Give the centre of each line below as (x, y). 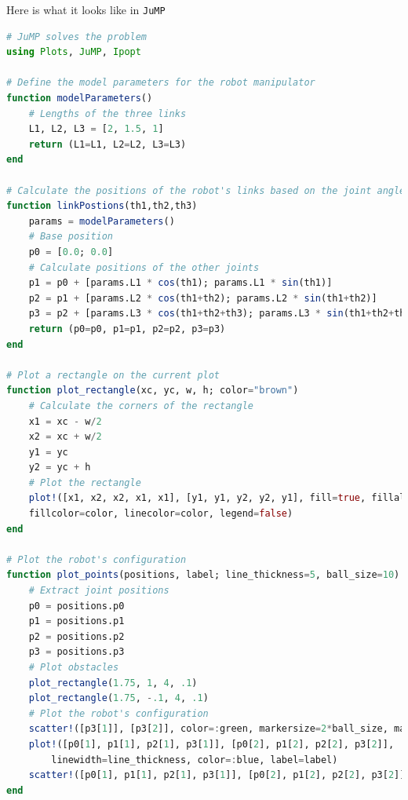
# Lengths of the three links (107, 113)
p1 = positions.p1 (76, 621)
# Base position (71, 237)
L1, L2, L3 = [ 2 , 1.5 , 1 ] (96, 129)
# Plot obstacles (74, 667)
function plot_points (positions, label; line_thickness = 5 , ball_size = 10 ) (203, 575)
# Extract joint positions (99, 591)
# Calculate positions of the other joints (144, 267)
